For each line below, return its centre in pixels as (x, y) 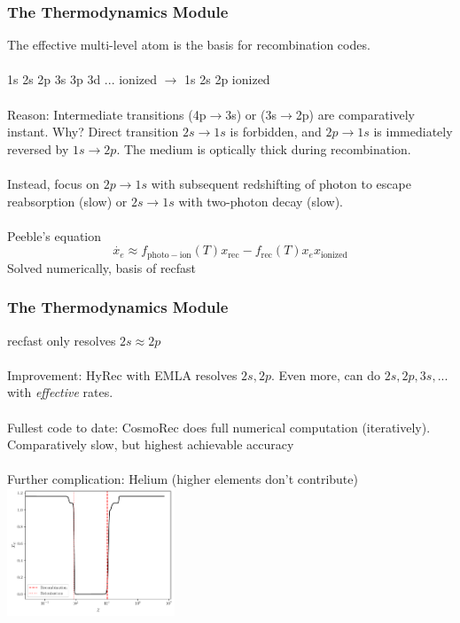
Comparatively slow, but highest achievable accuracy (151, 444)
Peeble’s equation (55, 235)
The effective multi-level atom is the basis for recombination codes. (189, 45)
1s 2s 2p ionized (227, 79)
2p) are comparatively (355, 114)
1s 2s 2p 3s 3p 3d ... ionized (82, 79)
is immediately (413, 132)
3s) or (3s (251, 114)
